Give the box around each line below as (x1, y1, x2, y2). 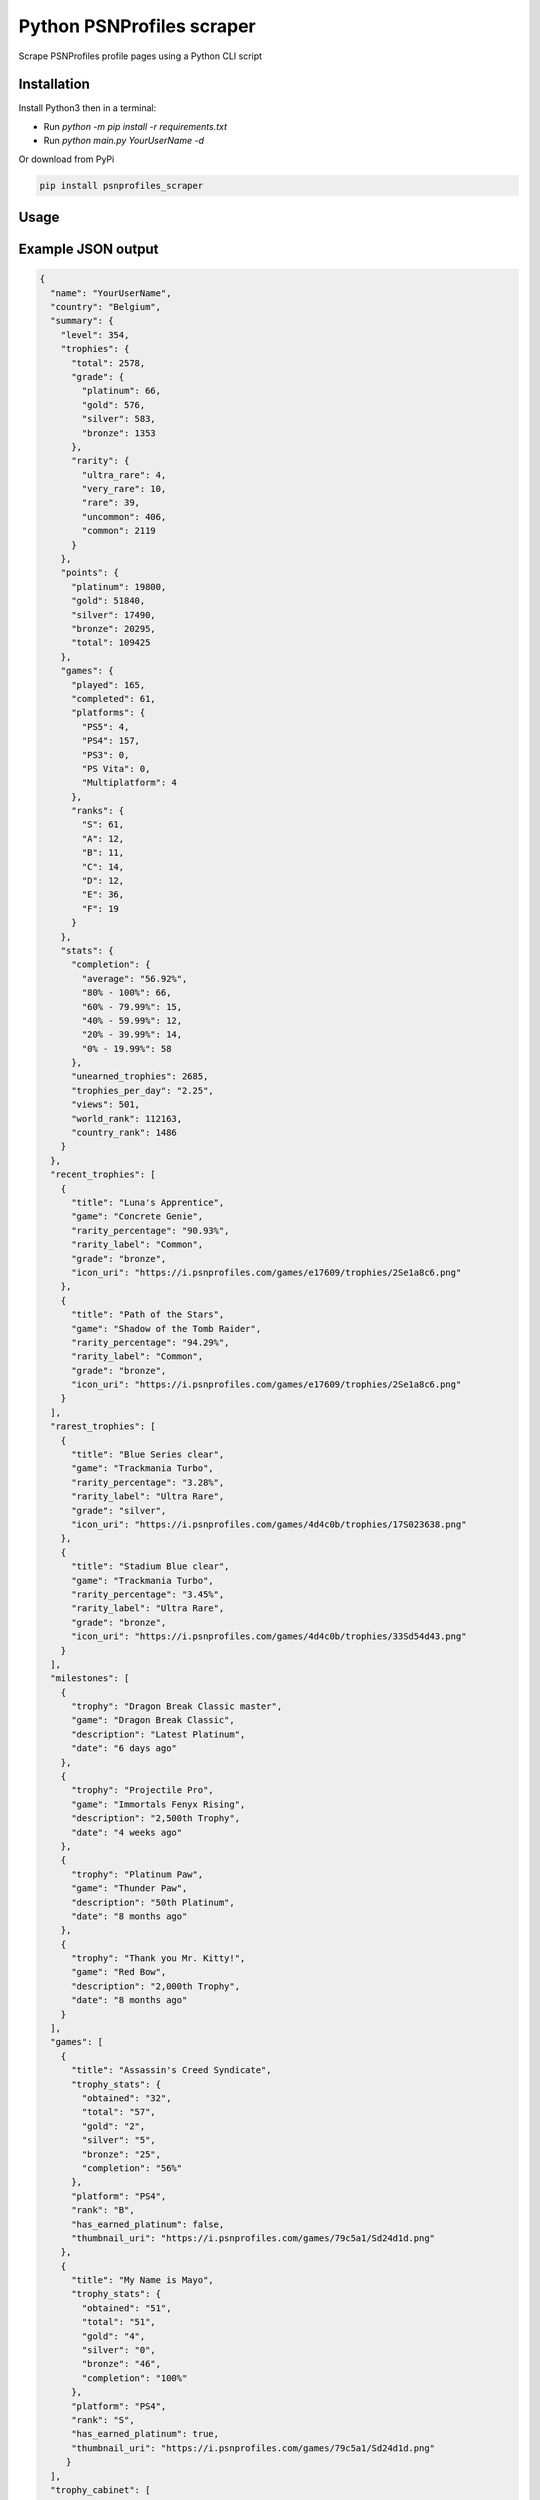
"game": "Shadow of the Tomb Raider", (71, 1323, 262, 1334)
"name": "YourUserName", (50, 287, 172, 299)
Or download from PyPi (18, 153, 115, 165)
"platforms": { (71, 707, 146, 719)
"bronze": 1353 (81, 427, 157, 439)
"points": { (60, 567, 120, 579)
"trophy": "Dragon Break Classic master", (71, 1701, 283, 1712)
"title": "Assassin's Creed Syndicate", (71, 2065, 272, 2076)
